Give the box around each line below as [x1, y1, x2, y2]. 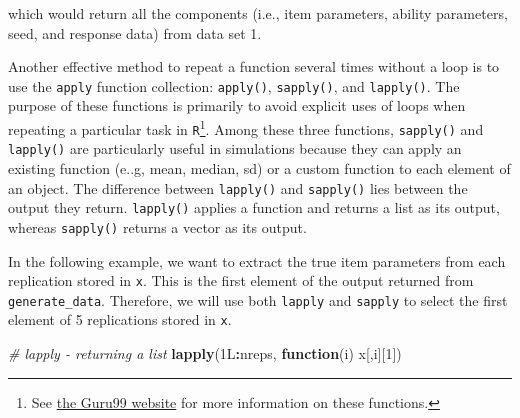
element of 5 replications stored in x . [8, 309, 232, 330]
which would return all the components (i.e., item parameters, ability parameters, [8, 3, 508, 23]
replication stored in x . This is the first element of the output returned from [8, 270, 474, 291]
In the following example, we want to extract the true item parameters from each [8, 250, 506, 271]
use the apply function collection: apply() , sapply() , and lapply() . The [8, 75, 460, 96]
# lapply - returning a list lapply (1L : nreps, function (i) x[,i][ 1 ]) [8, 343, 402, 364]
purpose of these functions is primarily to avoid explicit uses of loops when [8, 95, 466, 116]
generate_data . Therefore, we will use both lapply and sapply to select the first [8, 289, 508, 310]
